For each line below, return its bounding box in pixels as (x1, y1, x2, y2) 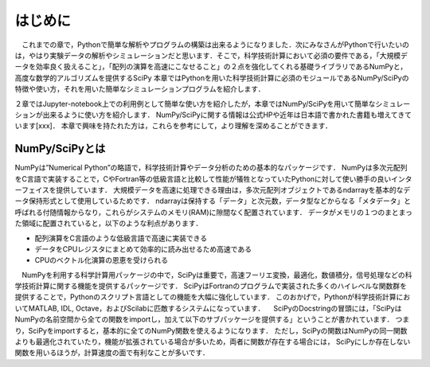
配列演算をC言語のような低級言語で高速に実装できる (34, 233, 207, 243)
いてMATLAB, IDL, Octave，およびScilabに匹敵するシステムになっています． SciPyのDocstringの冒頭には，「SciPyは (14, 303, 402, 313)
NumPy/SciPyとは (14, 142, 106, 155)
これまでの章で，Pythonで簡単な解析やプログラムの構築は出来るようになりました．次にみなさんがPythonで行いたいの (21, 40, 410, 49)
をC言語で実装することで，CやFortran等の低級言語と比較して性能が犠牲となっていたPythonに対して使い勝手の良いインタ (14, 174, 412, 183)
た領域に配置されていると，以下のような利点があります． (14, 219, 203, 228)
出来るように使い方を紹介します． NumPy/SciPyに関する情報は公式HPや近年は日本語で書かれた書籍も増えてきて (42, 110, 412, 119)
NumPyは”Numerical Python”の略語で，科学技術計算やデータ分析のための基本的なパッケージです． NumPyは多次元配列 (14, 163, 408, 173)
